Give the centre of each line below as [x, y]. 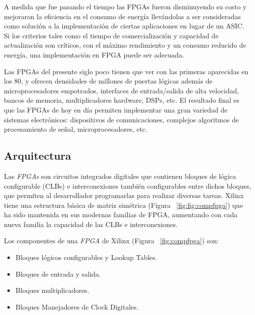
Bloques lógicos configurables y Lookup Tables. [86, 257]
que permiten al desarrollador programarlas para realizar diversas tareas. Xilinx [124, 195]
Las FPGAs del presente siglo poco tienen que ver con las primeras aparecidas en [126, 71]
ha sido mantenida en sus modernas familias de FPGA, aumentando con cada [121, 215]
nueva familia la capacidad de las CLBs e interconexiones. [91, 224]
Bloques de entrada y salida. [58, 273]
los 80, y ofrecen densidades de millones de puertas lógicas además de [108, 81]
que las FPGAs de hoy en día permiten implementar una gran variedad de [116, 109]
